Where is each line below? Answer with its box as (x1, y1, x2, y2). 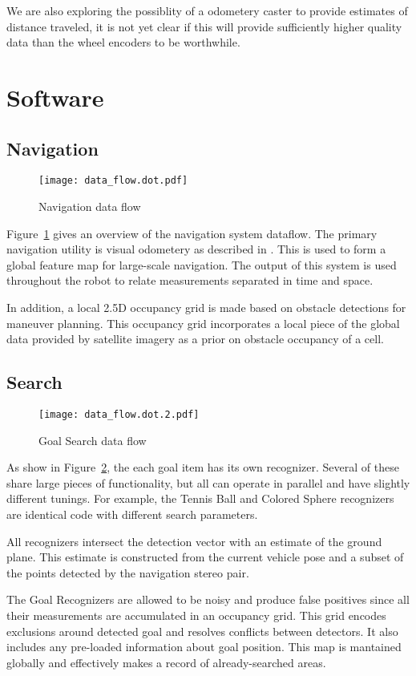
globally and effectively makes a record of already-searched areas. (6, 654, 326, 670)
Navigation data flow (38, 198, 141, 215)
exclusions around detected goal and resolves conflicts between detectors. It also (6, 622, 398, 639)
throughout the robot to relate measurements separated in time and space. (6, 272, 374, 289)
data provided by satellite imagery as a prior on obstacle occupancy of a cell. (6, 330, 384, 347)
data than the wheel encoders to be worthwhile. (6, 34, 240, 51)
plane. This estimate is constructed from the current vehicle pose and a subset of (6, 548, 404, 565)
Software (6, 80, 104, 113)
